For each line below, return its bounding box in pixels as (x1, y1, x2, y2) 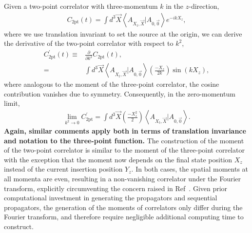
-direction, (189, 1, 219, 11)
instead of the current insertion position (4, 164, 123, 174)
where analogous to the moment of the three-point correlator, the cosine (4, 79, 219, 89)
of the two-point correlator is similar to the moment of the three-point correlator (4, 145, 245, 155)
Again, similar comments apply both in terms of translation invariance (4, 126, 246, 136)
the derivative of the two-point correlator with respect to (4, 38, 174, 48)
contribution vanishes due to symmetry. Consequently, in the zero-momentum (4, 88, 235, 98)
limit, (4, 98, 20, 108)
